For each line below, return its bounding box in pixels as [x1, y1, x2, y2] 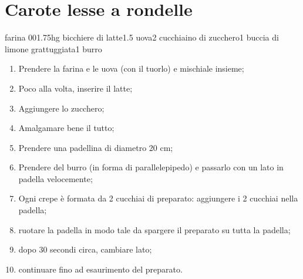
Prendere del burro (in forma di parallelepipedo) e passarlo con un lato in [18, 161, 284, 173]
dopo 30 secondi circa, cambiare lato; [18, 243, 152, 256]
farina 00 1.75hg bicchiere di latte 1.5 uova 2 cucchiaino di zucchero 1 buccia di [5, 31, 279, 43]
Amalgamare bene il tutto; [18, 122, 115, 134]
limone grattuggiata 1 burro [5, 42, 102, 55]
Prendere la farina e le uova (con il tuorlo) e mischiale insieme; [18, 62, 244, 75]
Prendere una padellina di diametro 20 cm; [18, 141, 173, 153]
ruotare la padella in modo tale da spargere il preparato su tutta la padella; [18, 223, 291, 236]
